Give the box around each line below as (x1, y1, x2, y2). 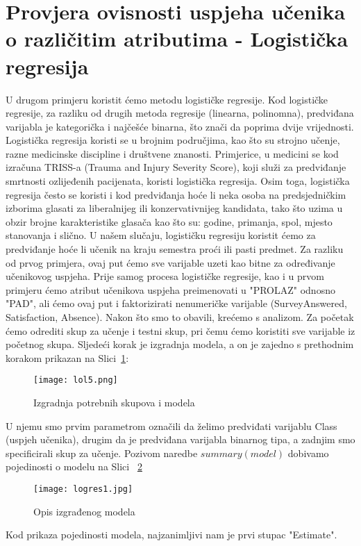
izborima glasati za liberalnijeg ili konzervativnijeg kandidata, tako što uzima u (6, 201, 343, 215)
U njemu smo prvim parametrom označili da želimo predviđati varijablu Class (6, 418, 337, 433)
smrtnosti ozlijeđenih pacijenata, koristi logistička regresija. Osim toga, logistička (6, 174, 350, 188)
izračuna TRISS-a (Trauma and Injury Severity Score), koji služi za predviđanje (6, 160, 346, 174)
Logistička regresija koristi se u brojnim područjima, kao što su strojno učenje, (6, 133, 340, 147)
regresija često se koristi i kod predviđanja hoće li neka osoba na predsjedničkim (6, 187, 346, 201)
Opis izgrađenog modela (33, 504, 135, 518)
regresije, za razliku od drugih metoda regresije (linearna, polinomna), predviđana (6, 106, 354, 120)
